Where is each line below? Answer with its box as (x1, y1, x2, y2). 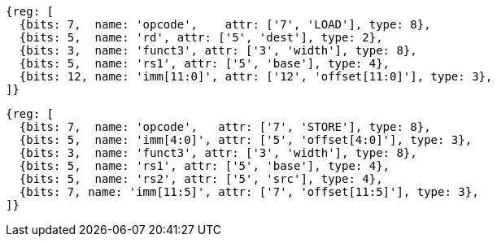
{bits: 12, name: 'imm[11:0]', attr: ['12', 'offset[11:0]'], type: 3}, (19, 70, 493, 83)
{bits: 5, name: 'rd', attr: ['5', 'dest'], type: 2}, (19, 31, 383, 44)
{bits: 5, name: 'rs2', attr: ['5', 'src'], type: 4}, (19, 172, 383, 185)
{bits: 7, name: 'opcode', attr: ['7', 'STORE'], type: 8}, (19, 120, 431, 133)
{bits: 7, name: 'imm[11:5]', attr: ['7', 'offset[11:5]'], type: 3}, (19, 185, 479, 198)
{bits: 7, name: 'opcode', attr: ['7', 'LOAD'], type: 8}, (19, 18, 431, 31)
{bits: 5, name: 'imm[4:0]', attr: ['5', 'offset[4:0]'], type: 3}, (19, 133, 473, 146)
